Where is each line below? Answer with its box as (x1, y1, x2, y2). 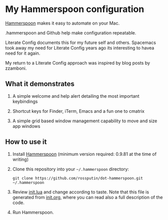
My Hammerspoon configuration (5, 4, 144, 15)
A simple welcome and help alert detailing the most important (12, 93, 139, 99)
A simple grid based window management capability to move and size (12, 118, 157, 124)
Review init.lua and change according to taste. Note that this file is (12, 189, 149, 195)
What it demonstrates (5, 80, 75, 88)
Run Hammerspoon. (12, 209, 54, 215)
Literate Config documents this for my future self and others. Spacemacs (5, 39, 156, 46)
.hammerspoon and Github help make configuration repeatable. (5, 30, 136, 36)
